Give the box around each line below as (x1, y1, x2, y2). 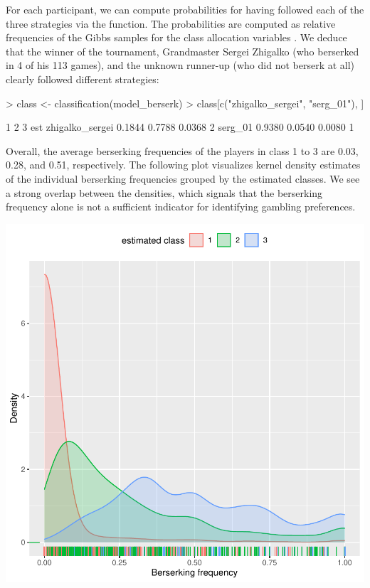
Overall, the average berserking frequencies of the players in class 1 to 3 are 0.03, (6, 143, 359, 158)
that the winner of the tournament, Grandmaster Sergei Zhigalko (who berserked (6, 43, 359, 58)
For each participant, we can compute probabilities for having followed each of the (6, 2, 364, 16)
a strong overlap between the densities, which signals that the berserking (6, 185, 323, 200)
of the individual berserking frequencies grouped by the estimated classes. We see (6, 171, 360, 186)
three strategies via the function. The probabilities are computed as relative (6, 16, 336, 31)
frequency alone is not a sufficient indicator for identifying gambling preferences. (6, 199, 356, 214)
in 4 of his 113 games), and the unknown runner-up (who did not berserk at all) (6, 58, 355, 73)
